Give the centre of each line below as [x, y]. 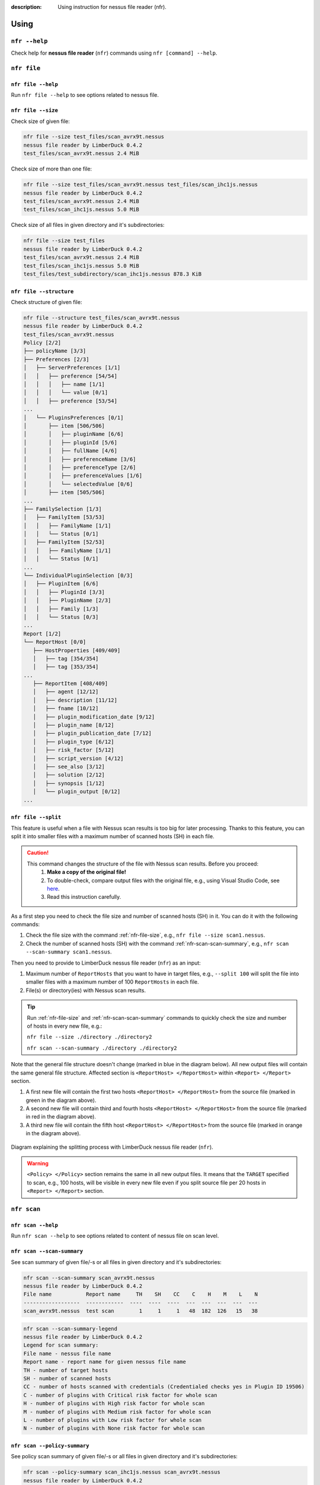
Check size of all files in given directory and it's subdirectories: [88, 225]
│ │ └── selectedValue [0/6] [78, 484]
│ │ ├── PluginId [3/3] [64, 592]
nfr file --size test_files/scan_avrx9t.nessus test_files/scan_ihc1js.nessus [140, 185]
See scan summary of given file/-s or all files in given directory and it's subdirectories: [116, 1262]
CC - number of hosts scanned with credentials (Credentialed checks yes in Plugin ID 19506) [164, 1387]
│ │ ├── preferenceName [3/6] [80, 459]
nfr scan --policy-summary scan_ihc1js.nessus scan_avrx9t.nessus [122, 1472]
